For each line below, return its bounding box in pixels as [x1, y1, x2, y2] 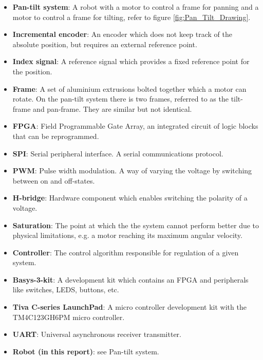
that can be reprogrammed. [12, 130, 99, 141]
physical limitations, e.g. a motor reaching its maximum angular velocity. [12, 230, 242, 241]
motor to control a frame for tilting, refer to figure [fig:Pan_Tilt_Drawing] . [12, 11, 251, 22]
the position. [12, 66, 52, 76]
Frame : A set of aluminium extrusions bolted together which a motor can [12, 83, 247, 94]
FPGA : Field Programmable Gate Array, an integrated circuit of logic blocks [12, 121, 258, 131]
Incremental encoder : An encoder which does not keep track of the [12, 29, 233, 39]
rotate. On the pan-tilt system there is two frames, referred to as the [12, 93, 229, 104]
